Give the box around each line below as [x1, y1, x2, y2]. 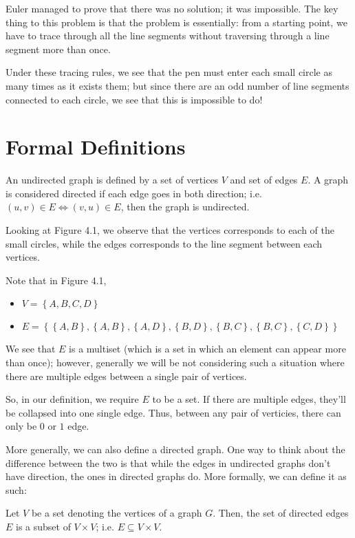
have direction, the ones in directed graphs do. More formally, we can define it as [6, 469, 347, 484]
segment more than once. [6, 41, 111, 56]
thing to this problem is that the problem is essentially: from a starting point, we [6, 14, 347, 29]
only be [6, 419, 37, 433]
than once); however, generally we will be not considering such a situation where [6, 355, 345, 370]
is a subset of [16, 519, 71, 533]
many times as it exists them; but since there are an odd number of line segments [6, 78, 349, 92]
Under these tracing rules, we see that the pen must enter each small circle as [6, 65, 333, 79]
